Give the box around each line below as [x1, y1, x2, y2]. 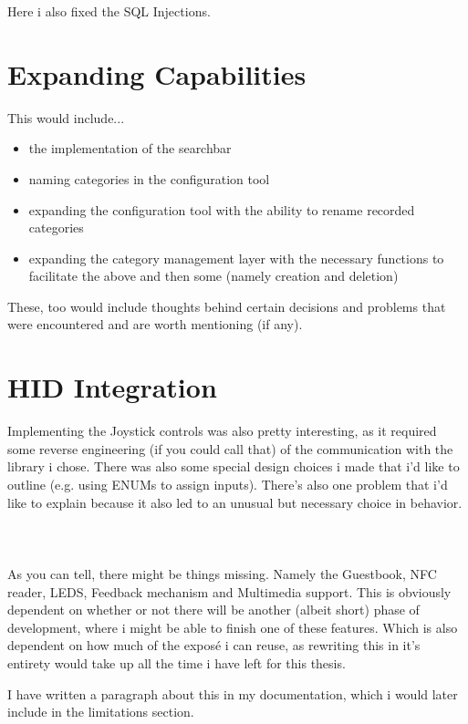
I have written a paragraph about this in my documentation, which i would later [7, 684, 458, 703]
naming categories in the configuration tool [28, 169, 270, 188]
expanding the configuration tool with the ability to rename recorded [28, 200, 415, 219]
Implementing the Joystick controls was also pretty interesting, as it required [7, 421, 437, 440]
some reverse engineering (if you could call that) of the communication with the [7, 439, 453, 458]
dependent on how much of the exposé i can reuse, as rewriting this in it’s [7, 636, 421, 655]
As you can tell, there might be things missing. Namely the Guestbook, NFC [7, 564, 437, 583]
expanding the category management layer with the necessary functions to [28, 248, 444, 267]
